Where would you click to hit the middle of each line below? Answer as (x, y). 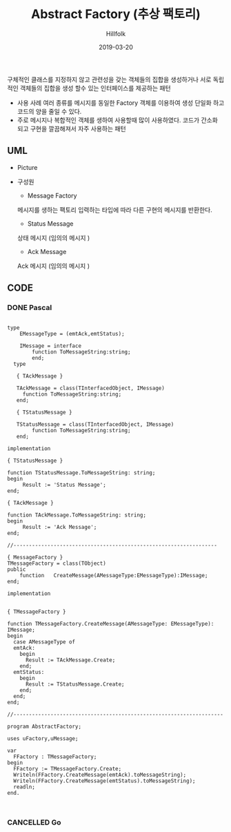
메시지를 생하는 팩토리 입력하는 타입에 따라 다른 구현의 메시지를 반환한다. (114, 210)
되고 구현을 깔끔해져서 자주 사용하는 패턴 (71, 128)
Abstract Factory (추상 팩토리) (116, 14)
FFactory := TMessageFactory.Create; (68, 769)
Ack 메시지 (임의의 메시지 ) (53, 266)
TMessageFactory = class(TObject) (57, 563)
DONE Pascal (30, 308)
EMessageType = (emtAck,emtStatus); (72, 334)
